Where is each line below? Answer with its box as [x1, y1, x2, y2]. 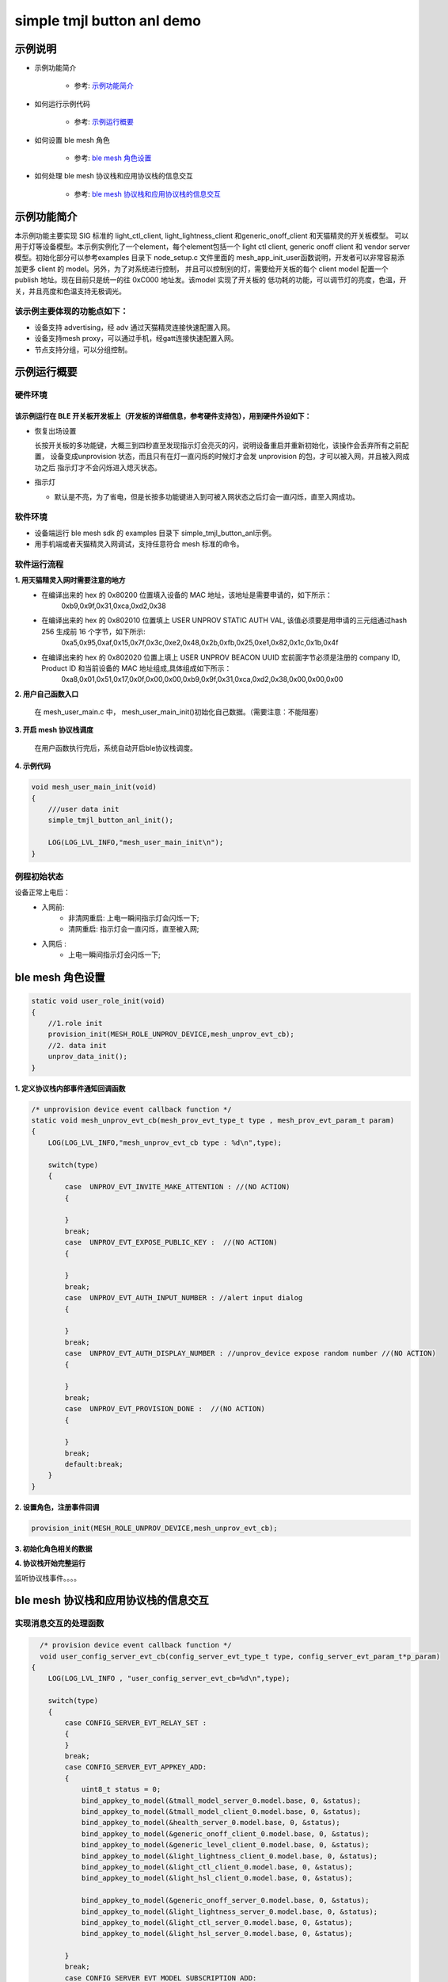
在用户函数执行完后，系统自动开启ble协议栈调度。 [34, 743, 198, 752]
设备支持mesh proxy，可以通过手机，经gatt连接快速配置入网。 [34, 334, 238, 343]
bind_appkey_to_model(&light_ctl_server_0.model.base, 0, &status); [81, 1918, 353, 1927]
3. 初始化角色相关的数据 [14, 1544, 93, 1553]
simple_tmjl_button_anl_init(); [47, 816, 174, 825]
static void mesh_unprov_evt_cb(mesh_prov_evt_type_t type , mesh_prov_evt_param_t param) [31, 1115, 395, 1125]
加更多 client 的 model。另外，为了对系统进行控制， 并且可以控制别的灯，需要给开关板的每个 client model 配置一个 [14, 264, 389, 274]
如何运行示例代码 [34, 99, 90, 109]
